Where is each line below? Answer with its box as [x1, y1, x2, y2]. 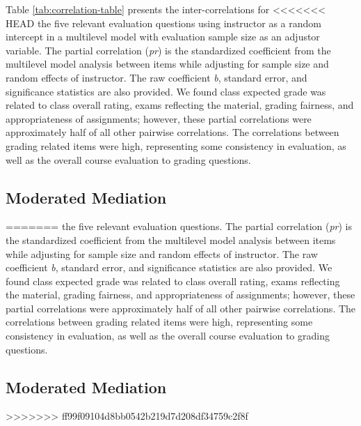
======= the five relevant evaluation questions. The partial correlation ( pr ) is [6, 219, 353, 234]
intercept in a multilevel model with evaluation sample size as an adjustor [6, 29, 320, 44]
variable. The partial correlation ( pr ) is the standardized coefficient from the [6, 43, 331, 57]
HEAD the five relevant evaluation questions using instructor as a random [6, 15, 321, 30]
